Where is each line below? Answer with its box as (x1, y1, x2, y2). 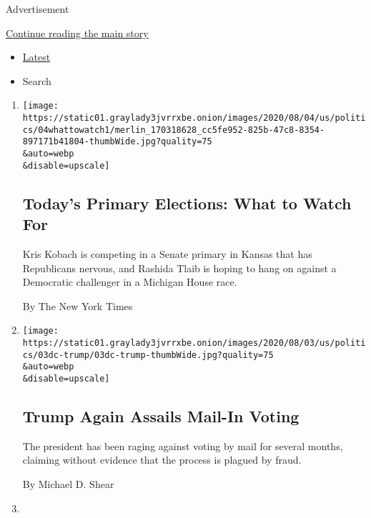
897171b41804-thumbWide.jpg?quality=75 (22, 136, 212, 147)
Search (22, 73, 51, 88)
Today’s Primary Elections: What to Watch (22, 191, 352, 214)
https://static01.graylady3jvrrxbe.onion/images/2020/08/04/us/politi (22, 113, 366, 124)
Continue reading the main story (6, 25, 149, 40)
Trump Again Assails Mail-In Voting (22, 404, 300, 427)
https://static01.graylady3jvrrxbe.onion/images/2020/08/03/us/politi (22, 337, 366, 348)
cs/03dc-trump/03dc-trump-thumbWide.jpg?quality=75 (22, 349, 274, 360)
